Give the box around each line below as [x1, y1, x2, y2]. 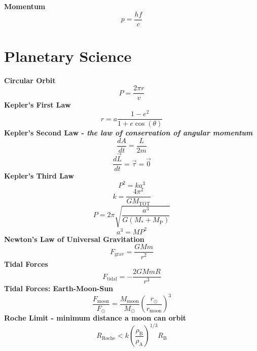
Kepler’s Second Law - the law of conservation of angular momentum [4, 127, 253, 138]
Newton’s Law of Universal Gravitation [4, 233, 144, 244]
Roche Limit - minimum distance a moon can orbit [4, 312, 187, 323]
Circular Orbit [4, 75, 56, 85]
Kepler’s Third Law [4, 170, 74, 181]
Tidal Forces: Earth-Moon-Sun [4, 283, 114, 294]
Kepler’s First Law [4, 99, 71, 110]
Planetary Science [4, 45, 132, 66]
